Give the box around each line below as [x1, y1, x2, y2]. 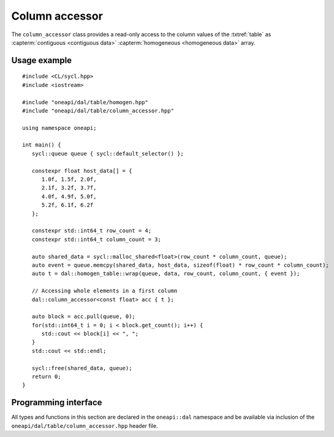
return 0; [31, 373, 61, 380]
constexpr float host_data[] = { [31, 167, 132, 174]
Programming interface [11, 397, 102, 408]
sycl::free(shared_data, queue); [31, 365, 132, 371]
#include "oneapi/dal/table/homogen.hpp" [22, 99, 148, 105]
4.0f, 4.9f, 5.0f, [41, 193, 97, 200]
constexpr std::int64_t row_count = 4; [31, 227, 152, 234]
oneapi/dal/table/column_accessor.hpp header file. [11, 422, 158, 429]
